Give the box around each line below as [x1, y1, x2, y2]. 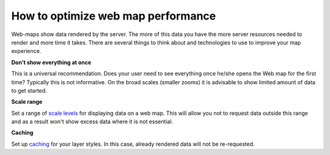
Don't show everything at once [11, 59, 92, 66]
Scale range [11, 98, 43, 106]
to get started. [11, 87, 47, 94]
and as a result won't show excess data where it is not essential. [11, 118, 174, 125]
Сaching [11, 129, 34, 137]
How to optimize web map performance [11, 9, 216, 23]
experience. [11, 48, 42, 55]
